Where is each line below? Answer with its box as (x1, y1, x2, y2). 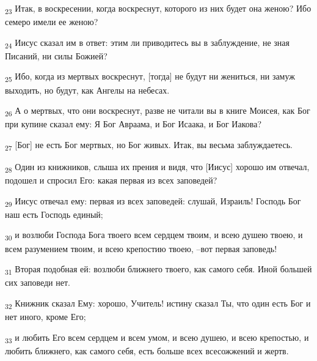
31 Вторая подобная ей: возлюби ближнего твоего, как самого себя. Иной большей (5, 262, 312, 277)
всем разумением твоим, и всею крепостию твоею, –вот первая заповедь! (5, 242, 277, 255)
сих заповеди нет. (5, 276, 70, 289)
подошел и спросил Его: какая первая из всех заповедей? (5, 174, 217, 187)
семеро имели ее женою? (5, 15, 98, 28)
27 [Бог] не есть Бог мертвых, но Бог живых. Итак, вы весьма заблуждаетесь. (5, 138, 293, 152)
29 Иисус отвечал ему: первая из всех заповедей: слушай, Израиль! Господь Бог (5, 194, 301, 209)
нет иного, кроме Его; (5, 310, 86, 322)
